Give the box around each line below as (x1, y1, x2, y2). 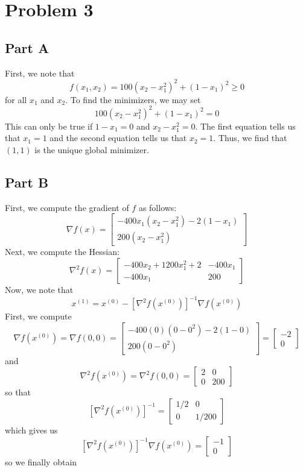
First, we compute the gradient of (5, 201, 129, 213)
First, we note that (5, 66, 75, 79)
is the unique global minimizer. (34, 143, 149, 156)
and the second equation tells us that (49, 131, 187, 144)
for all (5, 93, 27, 105)
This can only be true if (5, 119, 93, 132)
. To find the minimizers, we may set (65, 93, 201, 105)
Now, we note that (5, 283, 74, 295)
